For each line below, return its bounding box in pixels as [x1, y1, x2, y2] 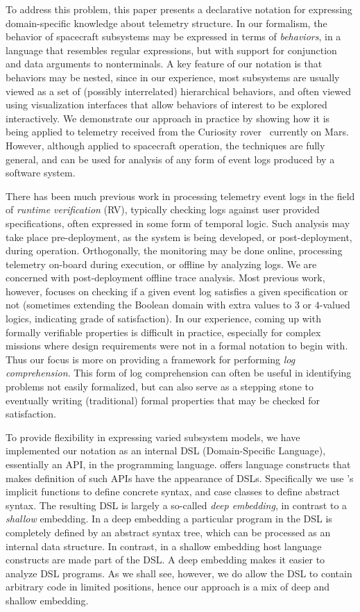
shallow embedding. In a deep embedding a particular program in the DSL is [6, 511, 332, 526]
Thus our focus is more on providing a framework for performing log [6, 352, 295, 366]
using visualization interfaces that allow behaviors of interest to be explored [6, 97, 327, 112]
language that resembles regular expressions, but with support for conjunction [6, 42, 337, 57]
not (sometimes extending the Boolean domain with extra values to [6, 297, 292, 312]
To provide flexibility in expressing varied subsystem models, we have [6, 429, 300, 444]
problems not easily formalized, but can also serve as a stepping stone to [6, 379, 314, 394]
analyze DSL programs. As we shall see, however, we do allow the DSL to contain [6, 565, 352, 580]
